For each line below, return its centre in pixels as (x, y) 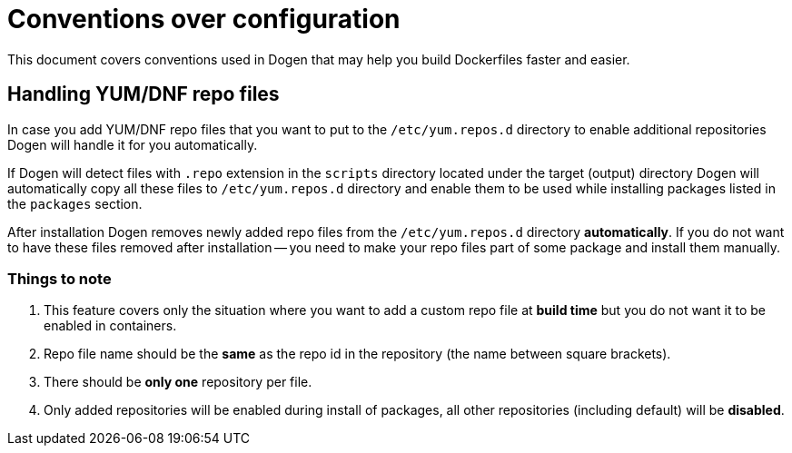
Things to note (59, 278)
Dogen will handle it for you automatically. (133, 144)
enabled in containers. (110, 326)
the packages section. (75, 203)
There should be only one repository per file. (178, 382)
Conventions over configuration (204, 19)
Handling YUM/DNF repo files (144, 94)
